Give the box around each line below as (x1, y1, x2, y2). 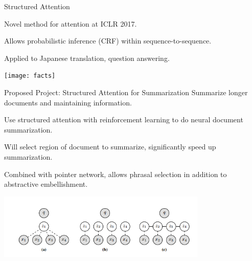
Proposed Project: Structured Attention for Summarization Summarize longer (4, 87, 248, 98)
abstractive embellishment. (4, 179, 88, 189)
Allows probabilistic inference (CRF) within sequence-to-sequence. (4, 35, 212, 46)
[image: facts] (4, 72, 56, 80)
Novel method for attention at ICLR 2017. (4, 18, 137, 29)
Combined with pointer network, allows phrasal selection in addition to (4, 168, 227, 179)
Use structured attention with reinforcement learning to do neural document (4, 114, 243, 125)
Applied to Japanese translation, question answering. (4, 52, 170, 63)
